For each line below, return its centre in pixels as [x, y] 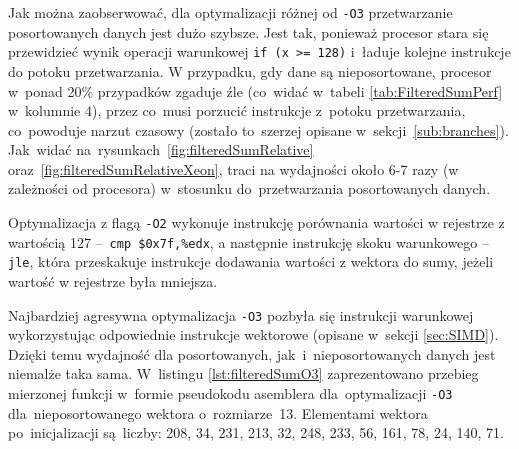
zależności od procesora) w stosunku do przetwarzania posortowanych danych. [249, 188]
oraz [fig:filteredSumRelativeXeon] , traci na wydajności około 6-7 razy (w [233, 168]
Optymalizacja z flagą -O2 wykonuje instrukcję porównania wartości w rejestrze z [256, 222]
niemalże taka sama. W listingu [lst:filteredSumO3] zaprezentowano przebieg [243, 373]
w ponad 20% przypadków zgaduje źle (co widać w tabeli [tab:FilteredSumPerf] [255, 90]
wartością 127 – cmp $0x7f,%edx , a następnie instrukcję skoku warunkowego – [248, 241]
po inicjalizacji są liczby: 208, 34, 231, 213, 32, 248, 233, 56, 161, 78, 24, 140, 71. [256, 432]
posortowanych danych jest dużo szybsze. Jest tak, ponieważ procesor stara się [248, 31]
